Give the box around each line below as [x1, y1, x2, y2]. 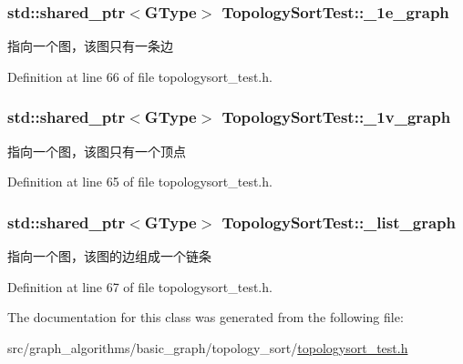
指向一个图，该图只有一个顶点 [7, 141, 186, 160]
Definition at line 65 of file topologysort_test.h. [7, 172, 273, 191]
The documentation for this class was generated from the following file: [7, 308, 404, 327]
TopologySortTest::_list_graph [221, 210, 456, 233]
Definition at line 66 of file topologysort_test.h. [7, 66, 273, 86]
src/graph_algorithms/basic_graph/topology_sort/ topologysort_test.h [7, 338, 408, 357]
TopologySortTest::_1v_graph [221, 106, 451, 128]
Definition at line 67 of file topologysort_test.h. [7, 277, 273, 296]
